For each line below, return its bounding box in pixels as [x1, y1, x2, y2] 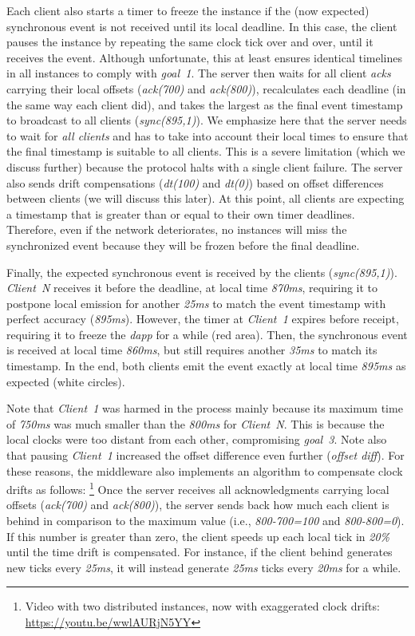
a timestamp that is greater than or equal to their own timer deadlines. [6, 205, 355, 222]
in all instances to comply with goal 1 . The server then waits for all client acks [6, 65, 391, 81]
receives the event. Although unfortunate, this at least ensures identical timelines [6, 49, 403, 65]
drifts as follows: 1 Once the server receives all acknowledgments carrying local [6, 479, 389, 497]
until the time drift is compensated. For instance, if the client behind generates [6, 543, 393, 560]
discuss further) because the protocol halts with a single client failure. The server [6, 158, 403, 175]
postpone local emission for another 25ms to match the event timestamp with [6, 294, 386, 311]
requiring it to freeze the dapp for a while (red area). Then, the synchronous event [6, 326, 408, 342]
